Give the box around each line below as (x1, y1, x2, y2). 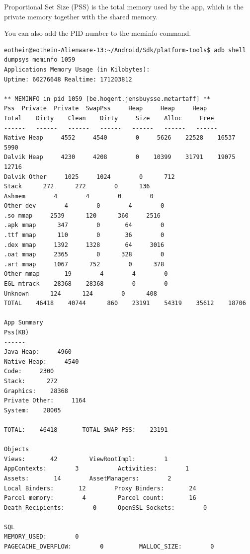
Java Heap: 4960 (4, 348, 72, 356)
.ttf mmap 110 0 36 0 (4, 232, 165, 239)
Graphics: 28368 (4, 387, 68, 395)
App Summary (4, 319, 43, 326)
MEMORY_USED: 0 (4, 533, 79, 541)
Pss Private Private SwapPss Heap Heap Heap (4, 105, 207, 112)
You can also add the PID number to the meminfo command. (4, 28, 191, 38)
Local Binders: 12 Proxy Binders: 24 (4, 484, 196, 492)
